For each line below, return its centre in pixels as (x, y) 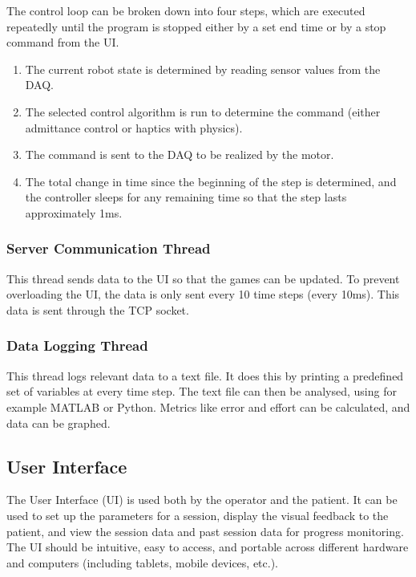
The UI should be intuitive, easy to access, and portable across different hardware (208, 547)
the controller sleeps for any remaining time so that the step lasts (186, 197)
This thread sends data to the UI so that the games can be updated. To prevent (203, 278)
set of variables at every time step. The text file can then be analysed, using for (202, 391)
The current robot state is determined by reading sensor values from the (203, 69)
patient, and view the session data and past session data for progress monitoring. (205, 531)
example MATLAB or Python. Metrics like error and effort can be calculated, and (208, 406)
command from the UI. (63, 42)
